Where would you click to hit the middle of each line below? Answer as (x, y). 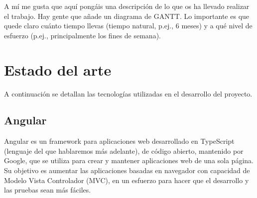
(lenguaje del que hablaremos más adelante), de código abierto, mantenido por (124, 150)
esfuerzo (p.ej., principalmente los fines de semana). (82, 35)
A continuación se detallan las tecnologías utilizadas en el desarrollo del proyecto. (128, 93)
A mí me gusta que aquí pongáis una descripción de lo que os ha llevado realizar (127, 6)
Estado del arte (58, 69)
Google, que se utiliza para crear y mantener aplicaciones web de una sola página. (129, 160)
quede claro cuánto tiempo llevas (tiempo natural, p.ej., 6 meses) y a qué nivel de (128, 26)
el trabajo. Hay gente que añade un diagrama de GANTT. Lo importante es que (127, 16)
